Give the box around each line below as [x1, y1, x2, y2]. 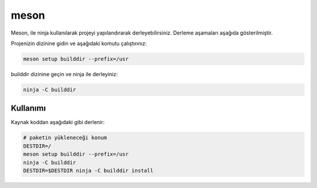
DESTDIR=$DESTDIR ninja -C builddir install [23, 167, 154, 174]
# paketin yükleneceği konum [23, 135, 107, 141]
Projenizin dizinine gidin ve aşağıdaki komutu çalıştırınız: [11, 40, 147, 47]
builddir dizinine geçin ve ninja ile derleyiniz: [11, 70, 118, 77]
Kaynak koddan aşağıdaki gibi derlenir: [11, 119, 105, 126]
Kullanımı [11, 103, 46, 114]
